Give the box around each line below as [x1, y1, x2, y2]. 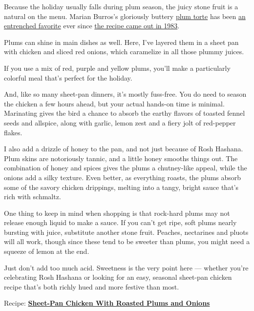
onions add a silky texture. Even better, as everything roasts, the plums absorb [4, 172, 241, 182]
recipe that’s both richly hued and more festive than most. [4, 281, 179, 291]
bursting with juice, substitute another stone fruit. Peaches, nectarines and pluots [4, 227, 249, 237]
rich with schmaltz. [4, 191, 61, 202]
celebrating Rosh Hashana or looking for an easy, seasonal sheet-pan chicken [4, 272, 232, 282]
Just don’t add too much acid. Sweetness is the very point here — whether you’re [4, 262, 249, 272]
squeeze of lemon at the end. [4, 246, 89, 256]
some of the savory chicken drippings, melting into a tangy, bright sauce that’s [4, 182, 239, 192]
